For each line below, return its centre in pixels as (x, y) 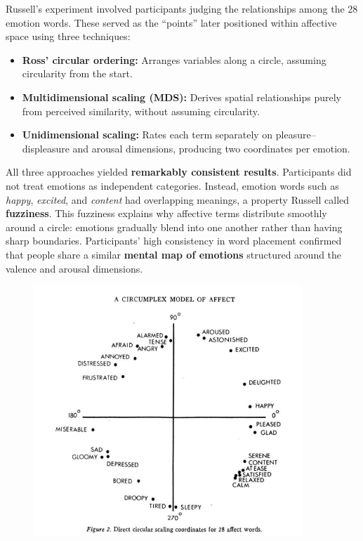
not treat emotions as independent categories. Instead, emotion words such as (172, 185)
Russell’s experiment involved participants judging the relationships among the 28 (182, 8)
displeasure (46, 148)
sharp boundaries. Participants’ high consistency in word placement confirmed (174, 241)
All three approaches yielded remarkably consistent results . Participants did (179, 172)
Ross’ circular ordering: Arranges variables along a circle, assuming (174, 59)
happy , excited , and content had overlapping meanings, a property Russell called (178, 199)
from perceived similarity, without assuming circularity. (141, 111)
